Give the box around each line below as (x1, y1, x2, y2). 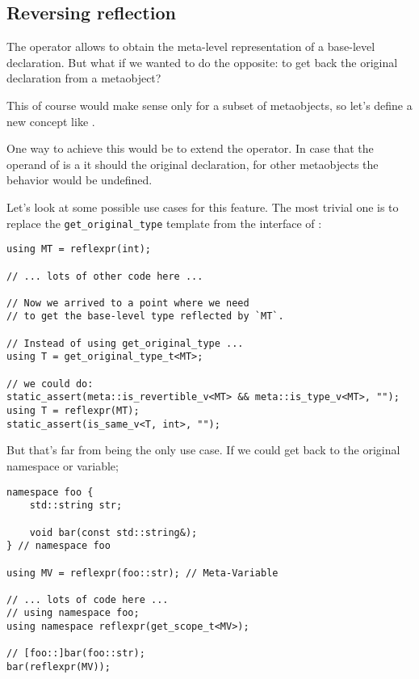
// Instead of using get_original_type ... (6, 337, 244, 349)
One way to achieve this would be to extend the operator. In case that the (6, 140, 374, 157)
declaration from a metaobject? (6, 70, 161, 86)
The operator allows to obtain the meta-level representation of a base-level (6, 38, 375, 55)
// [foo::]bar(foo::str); (6, 647, 145, 660)
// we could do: (6, 377, 94, 390)
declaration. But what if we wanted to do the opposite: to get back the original (6, 53, 398, 70)
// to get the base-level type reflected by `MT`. (6, 310, 284, 323)
